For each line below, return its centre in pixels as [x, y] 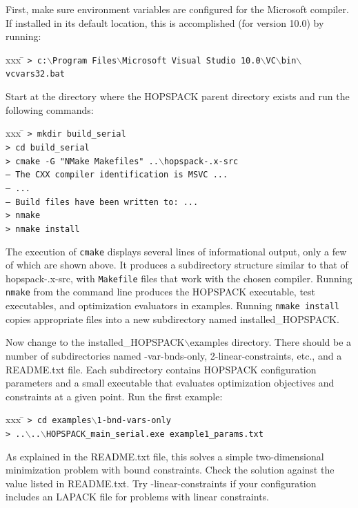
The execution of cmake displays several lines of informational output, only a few [176, 251]
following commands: [50, 109]
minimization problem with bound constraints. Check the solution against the [170, 470]
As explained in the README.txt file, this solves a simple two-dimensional [165, 456]
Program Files [85, 60]
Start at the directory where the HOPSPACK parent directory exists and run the [178, 96]
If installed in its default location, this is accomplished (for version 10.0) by [165, 22]
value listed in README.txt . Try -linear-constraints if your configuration [161, 483]
